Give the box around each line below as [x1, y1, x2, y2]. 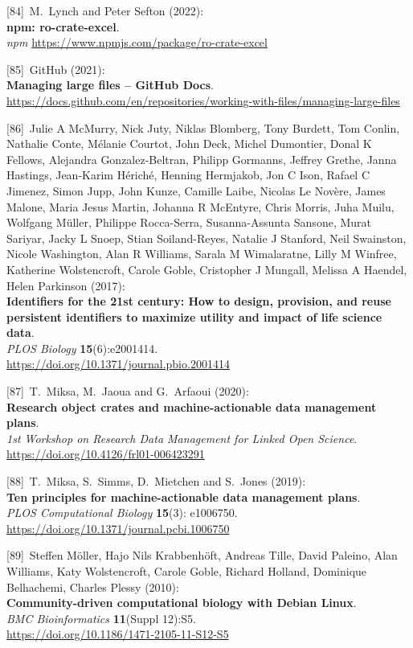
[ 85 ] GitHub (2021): [6, 60, 105, 77]
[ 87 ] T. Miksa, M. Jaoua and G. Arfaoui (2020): [6, 383, 249, 400]
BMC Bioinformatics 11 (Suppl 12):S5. [6, 609, 196, 626]
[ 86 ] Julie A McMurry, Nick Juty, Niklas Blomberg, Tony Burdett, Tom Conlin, [6, 119, 400, 136]
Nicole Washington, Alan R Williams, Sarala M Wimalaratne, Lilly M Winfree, [6, 245, 397, 262]
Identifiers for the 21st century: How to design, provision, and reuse [6, 293, 391, 310]
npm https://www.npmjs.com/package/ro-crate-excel [6, 34, 268, 51]
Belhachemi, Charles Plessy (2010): [6, 578, 179, 595]
